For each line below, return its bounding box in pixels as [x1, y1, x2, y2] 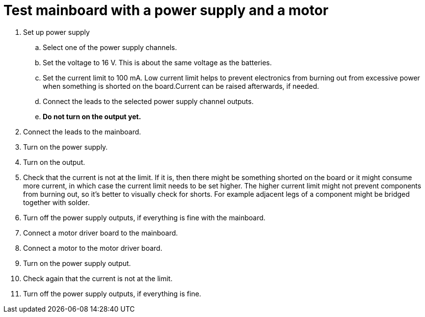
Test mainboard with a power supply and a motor [3, 2, 329, 19]
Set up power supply [23, 27, 90, 36]
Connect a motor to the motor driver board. [23, 243, 162, 252]
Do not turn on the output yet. [43, 112, 141, 121]
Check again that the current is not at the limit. [23, 274, 173, 283]
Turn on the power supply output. [23, 259, 131, 267]
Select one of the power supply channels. [43, 43, 177, 52]
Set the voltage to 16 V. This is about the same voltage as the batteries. [43, 58, 272, 67]
